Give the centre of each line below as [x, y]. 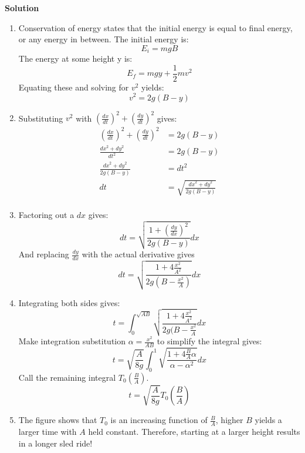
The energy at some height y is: [75, 58]
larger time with [48, 432]
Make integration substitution [72, 341]
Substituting [41, 118]
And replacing [44, 254]
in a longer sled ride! [55, 443]
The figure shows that [58, 420]
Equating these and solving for [74, 87]
